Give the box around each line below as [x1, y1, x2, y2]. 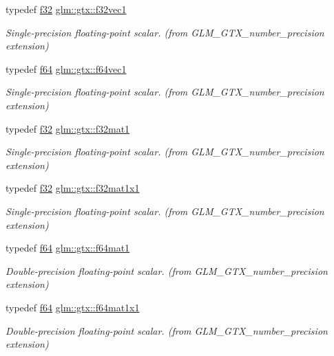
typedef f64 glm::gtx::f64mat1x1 [6, 300, 140, 314]
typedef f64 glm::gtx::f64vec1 [6, 61, 127, 76]
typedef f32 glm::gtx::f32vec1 [6, 2, 127, 16]
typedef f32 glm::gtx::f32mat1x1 [6, 181, 140, 195]
